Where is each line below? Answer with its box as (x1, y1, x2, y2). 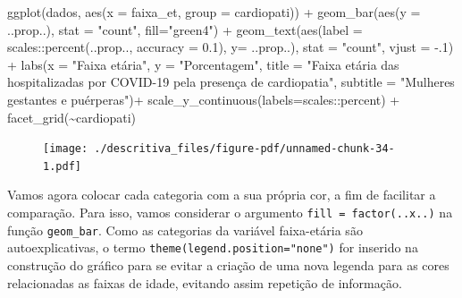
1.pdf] (43, 159, 81, 173)
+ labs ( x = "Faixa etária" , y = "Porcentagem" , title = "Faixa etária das (7, 55, 399, 73)
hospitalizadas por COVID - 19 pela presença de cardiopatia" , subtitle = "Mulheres (7, 72, 455, 91)
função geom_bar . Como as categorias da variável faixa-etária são (7, 220, 363, 239)
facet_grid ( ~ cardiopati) (7, 107, 137, 126)
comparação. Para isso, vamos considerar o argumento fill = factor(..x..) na (7, 203, 453, 222)
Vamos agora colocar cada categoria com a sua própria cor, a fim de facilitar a (7, 185, 436, 204)
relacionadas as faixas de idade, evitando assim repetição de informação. (7, 273, 402, 292)
